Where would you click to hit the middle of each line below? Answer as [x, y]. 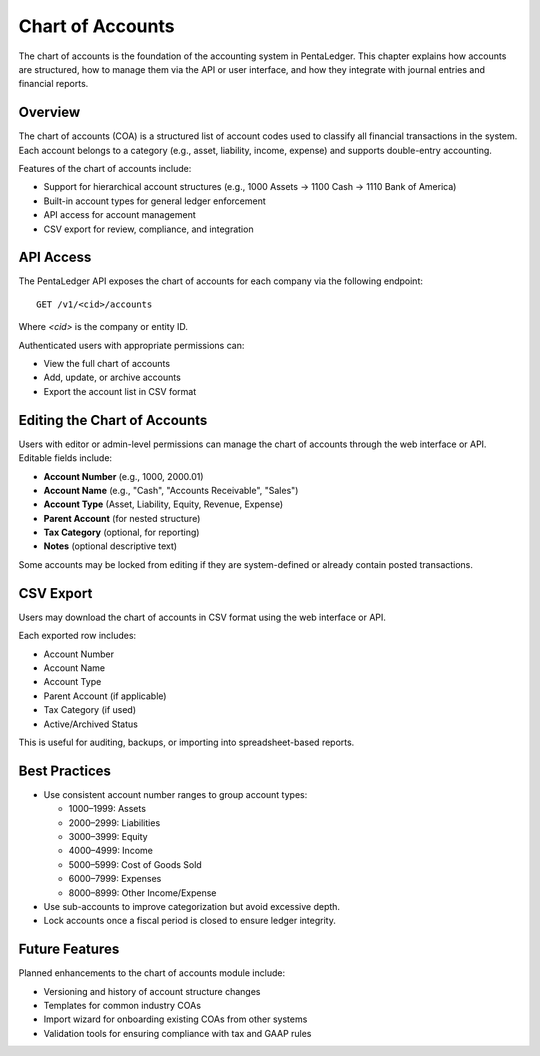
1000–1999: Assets [107, 809]
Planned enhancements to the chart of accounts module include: [151, 973]
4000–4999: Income [111, 851]
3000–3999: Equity [108, 836]
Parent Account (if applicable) [105, 696]
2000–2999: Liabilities [114, 822]
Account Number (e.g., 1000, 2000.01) [123, 476]
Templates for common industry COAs [122, 1005]
